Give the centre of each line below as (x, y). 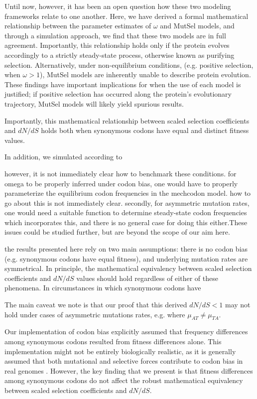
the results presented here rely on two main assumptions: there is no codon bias (126, 249)
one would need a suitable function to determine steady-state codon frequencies (126, 212)
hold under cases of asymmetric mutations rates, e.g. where (95, 314)
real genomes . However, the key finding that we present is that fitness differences (129, 370)
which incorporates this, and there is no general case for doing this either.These (126, 222)
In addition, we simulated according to (64, 157)
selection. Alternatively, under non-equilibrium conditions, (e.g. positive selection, (129, 65)
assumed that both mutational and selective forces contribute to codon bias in (124, 361)
